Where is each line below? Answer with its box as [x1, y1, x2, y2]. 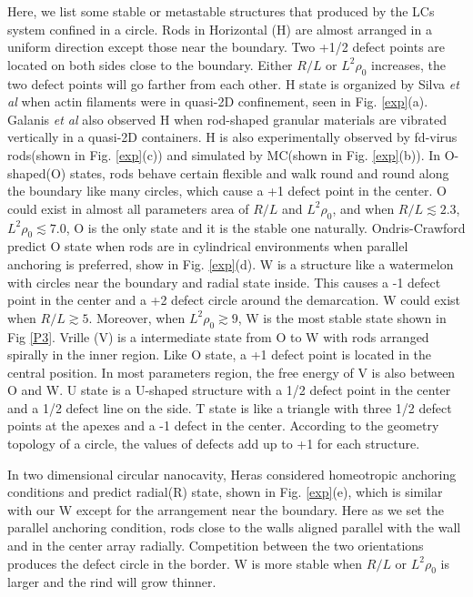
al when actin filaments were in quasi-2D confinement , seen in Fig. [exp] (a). [7, 92, 428, 111]
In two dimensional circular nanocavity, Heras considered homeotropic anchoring [7, 464, 457, 483]
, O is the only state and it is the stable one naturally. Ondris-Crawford [65, 218, 466, 237]
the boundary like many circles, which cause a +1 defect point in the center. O [7, 181, 447, 200]
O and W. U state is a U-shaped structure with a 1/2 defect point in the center [7, 380, 451, 400]
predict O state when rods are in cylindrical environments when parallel [7, 237, 408, 256]
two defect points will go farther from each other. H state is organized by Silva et [7, 74, 459, 93]
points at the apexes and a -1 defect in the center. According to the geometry [7, 416, 439, 435]
